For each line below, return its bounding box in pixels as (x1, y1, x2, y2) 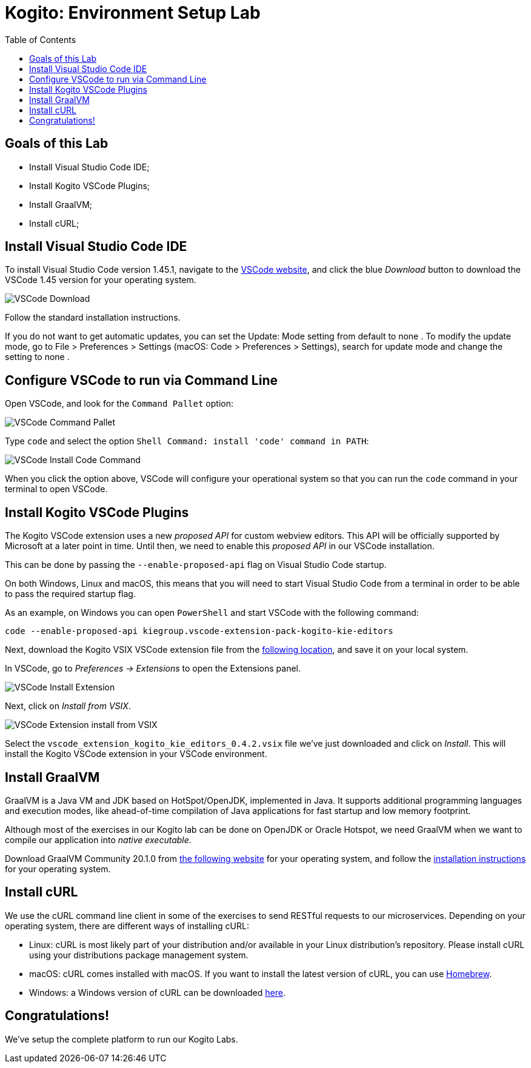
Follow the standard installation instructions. (5, 312, 181, 323)
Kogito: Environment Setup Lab (5, 2, 261, 23)
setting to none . (5, 352, 70, 362)
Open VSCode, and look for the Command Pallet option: (5, 398, 233, 409)
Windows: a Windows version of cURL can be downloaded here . (29, 987, 286, 998)
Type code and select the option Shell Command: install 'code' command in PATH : (5, 436, 369, 447)
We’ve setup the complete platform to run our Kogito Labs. (5, 1033, 238, 1044)
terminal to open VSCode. (5, 484, 108, 495)
